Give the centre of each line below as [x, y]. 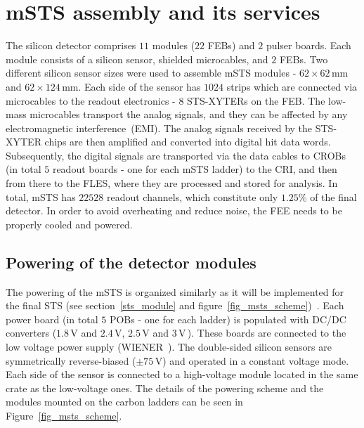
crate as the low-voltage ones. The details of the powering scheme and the [165, 388]
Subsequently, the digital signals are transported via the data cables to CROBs [176, 155]
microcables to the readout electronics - [91, 100]
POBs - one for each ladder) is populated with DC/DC [228, 319]
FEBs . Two [304, 59]
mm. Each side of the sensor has [131, 86]
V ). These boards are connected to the [262, 333]
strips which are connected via [292, 86]
